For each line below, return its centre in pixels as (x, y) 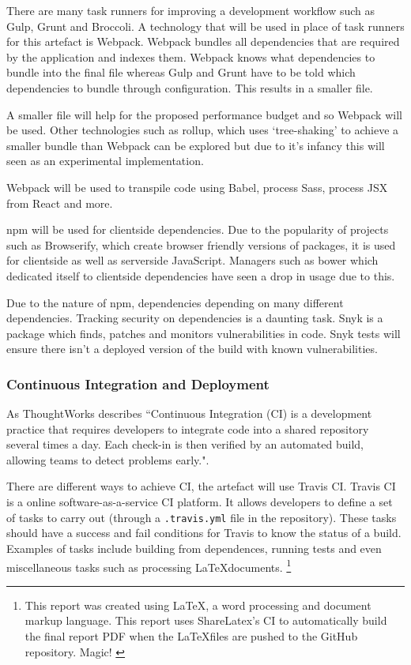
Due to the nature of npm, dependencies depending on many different (175, 302)
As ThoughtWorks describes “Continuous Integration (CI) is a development (189, 413)
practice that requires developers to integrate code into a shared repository (188, 428)
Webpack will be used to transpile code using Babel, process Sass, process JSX (197, 187)
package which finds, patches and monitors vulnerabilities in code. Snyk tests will (204, 333)
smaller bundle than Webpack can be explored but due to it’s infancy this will (196, 145)
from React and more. (60, 203)
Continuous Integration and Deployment (138, 383)
